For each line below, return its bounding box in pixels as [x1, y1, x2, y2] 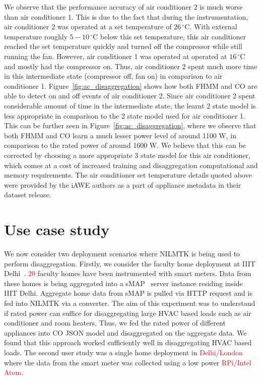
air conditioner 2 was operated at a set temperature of [4, 21, 172, 32]
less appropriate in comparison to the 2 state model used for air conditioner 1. [4, 110, 245, 121]
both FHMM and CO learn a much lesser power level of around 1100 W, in [4, 130, 236, 140]
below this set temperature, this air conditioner [100, 31, 246, 41]
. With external [189, 21, 237, 32]
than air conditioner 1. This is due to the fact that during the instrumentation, [4, 11, 248, 22]
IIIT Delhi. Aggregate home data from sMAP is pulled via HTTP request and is [4, 288, 252, 298]
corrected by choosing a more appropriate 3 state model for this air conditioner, [4, 149, 250, 160]
